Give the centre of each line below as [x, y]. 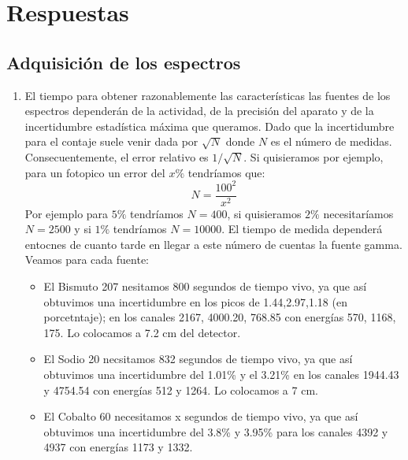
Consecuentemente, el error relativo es [117, 156]
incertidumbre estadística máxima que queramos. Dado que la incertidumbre [210, 126]
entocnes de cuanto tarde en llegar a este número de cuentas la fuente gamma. [213, 244]
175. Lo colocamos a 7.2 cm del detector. [142, 332]
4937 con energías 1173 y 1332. [118, 447]
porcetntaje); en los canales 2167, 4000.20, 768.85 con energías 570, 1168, [220, 317]
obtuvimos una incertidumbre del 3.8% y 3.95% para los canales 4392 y [216, 431]
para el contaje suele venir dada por [111, 141]
